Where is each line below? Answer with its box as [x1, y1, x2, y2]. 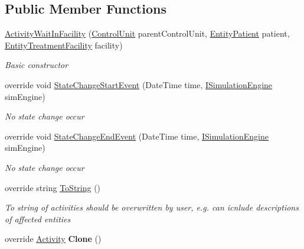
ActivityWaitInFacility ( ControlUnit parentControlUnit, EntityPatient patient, [5, 27, 290, 40]
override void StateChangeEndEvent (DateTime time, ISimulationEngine [5, 130, 269, 142]
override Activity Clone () [5, 232, 102, 245]
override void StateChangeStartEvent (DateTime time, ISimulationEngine [5, 78, 273, 90]
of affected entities [5, 212, 71, 225]
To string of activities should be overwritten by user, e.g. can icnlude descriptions [5, 201, 299, 214]
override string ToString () [5, 181, 101, 193]
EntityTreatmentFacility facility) [5, 38, 123, 51]
